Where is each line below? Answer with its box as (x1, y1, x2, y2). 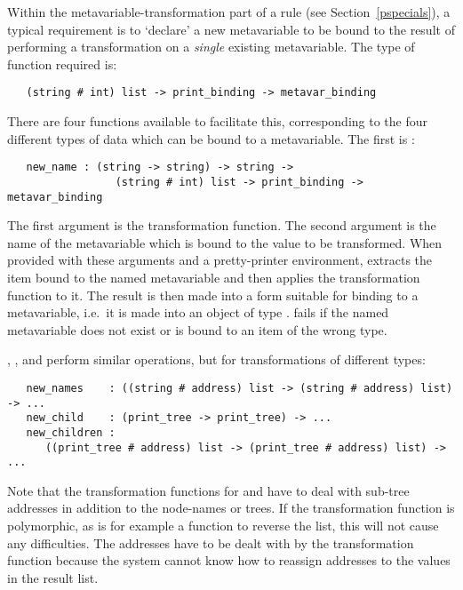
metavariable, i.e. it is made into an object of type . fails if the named (7, 303, 389, 322)
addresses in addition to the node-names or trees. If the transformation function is (7, 498, 455, 517)
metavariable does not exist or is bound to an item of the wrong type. (7, 320, 387, 339)
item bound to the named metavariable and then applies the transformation (7, 267, 420, 286)
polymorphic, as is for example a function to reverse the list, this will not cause (7, 516, 439, 535)
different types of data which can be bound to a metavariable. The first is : (7, 129, 415, 147)
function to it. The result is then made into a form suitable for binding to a (7, 285, 419, 304)
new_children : (26, 426, 116, 439)
